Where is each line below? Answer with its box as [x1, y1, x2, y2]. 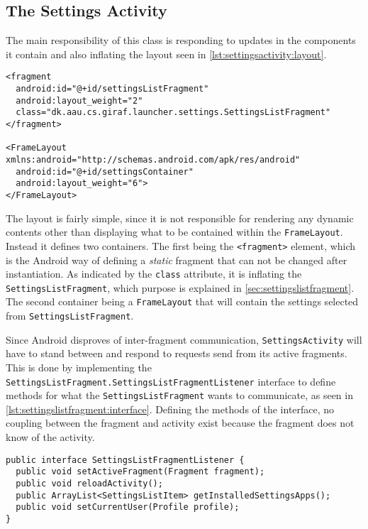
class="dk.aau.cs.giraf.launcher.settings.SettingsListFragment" [16, 107, 331, 118]
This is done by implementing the [6, 359, 152, 374]
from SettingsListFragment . [6, 308, 134, 323]
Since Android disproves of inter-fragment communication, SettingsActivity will [6, 332, 362, 347]
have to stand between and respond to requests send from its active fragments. [6, 346, 347, 361]
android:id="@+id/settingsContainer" [16, 166, 194, 177]
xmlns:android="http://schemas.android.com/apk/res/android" [6, 154, 301, 165]
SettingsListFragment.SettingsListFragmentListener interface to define [6, 373, 336, 388]
